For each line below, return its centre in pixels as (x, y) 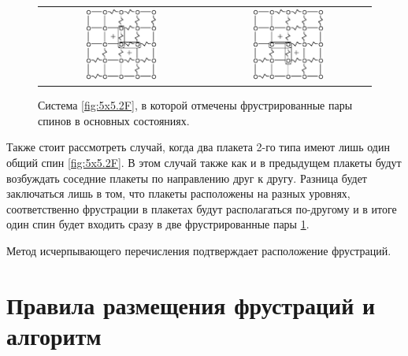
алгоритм (54, 335)
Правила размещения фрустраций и (191, 304)
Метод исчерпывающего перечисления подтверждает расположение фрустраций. (199, 250)
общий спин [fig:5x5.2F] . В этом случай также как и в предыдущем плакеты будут (204, 162)
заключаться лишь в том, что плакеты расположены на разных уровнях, (178, 193)
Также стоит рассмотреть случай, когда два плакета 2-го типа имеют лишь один (198, 147)
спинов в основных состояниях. (114, 120)
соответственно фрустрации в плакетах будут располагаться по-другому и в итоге (202, 208)
